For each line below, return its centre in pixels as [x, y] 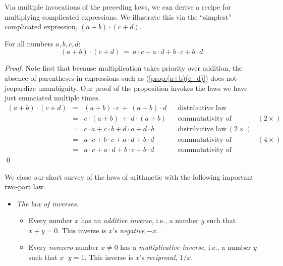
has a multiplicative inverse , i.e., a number [186, 247]
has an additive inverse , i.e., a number [140, 220]
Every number [50, 220]
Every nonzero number [64, 247]
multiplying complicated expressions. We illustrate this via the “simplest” [118, 16]
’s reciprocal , [158, 257]
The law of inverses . [47, 203]
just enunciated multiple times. [52, 98]
